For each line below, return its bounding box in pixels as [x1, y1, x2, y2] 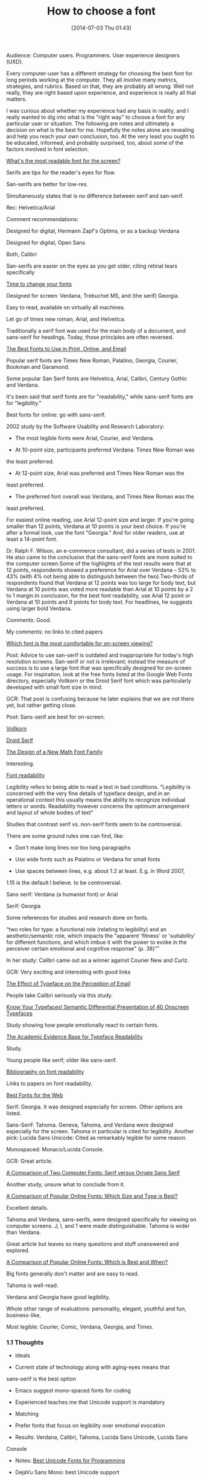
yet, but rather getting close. [6, 701, 77, 709]
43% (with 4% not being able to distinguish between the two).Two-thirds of [6, 573, 194, 580]
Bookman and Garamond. [6, 363, 70, 370]
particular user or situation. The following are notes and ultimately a [6, 119, 174, 127]
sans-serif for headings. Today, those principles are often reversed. [6, 333, 174, 341]
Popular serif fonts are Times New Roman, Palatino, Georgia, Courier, [6, 357, 178, 364]
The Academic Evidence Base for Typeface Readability [6, 1033, 143, 1040]
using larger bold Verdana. [6, 605, 72, 612]
